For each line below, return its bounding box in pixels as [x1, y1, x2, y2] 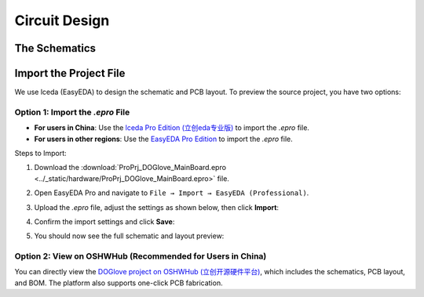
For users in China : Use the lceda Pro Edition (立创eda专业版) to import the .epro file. [34, 123, 310, 132]
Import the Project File [14, 67, 126, 80]
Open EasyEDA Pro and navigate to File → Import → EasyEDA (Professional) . [34, 188, 309, 197]
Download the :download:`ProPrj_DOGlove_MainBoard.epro [34, 163, 227, 172]
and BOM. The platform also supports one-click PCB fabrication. [14, 278, 223, 288]
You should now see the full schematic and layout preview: [34, 231, 225, 241]
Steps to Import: [14, 149, 67, 158]
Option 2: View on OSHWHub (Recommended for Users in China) [14, 251, 267, 262]
